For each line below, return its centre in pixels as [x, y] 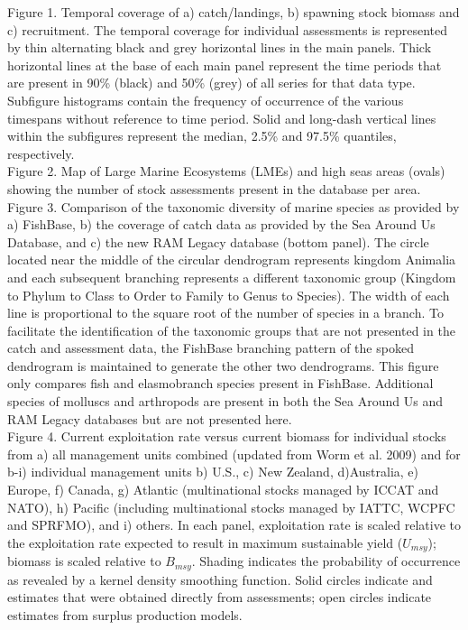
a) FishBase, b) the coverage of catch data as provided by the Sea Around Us [221, 224]
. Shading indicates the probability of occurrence [326, 561]
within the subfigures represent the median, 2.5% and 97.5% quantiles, [202, 136]
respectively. [41, 153]
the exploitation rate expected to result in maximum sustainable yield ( [205, 542]
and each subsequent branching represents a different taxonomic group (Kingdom [232, 277]
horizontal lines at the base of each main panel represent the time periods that [225, 65]
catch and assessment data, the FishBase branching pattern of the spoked [211, 348]
